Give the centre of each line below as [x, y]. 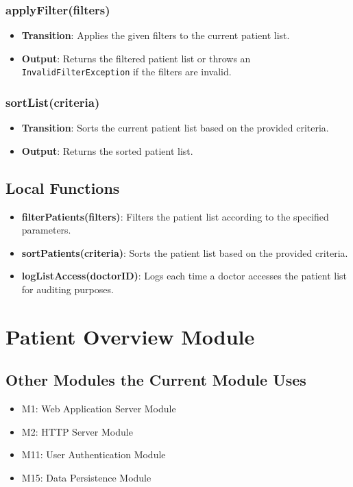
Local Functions [63, 187]
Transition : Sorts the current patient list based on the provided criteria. [175, 128]
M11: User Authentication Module [94, 454]
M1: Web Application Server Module [99, 409]
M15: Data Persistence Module [86, 477]
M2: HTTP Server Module [77, 431]
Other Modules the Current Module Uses [156, 380]
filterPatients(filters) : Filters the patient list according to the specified [175, 216]
